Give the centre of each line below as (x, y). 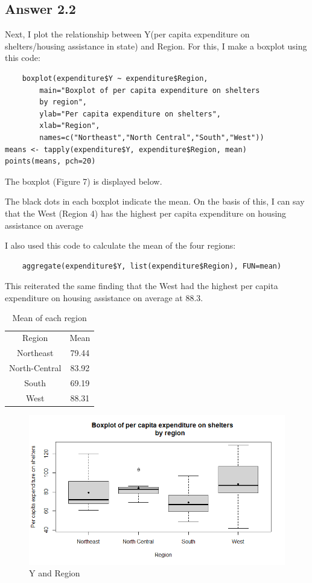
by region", (63, 102)
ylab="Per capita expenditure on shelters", (130, 114)
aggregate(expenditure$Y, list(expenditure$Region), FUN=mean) (152, 266)
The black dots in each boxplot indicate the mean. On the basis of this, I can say (155, 201)
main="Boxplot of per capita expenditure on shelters (150, 90)
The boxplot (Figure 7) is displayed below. (84, 181)
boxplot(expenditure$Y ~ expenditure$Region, (115, 78)
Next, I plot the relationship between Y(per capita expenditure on (127, 34)
